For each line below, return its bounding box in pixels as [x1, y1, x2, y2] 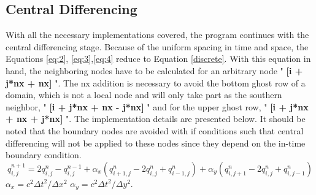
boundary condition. [6, 148, 82, 161]
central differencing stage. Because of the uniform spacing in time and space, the [6, 40, 309, 53]
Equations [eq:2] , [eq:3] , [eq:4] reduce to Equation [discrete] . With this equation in [6, 52, 311, 65]
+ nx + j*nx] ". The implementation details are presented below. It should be [6, 112, 306, 125]
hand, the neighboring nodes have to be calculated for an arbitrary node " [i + [6, 64, 303, 77]
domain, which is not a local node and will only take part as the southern [6, 88, 282, 101]
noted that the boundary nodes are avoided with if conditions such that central [6, 124, 304, 137]
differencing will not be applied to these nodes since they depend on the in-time [6, 136, 306, 149]
